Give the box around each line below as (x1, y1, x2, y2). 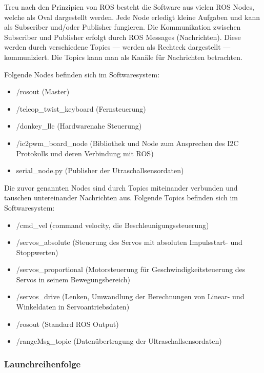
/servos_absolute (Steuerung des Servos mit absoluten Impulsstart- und (16, 237, 242, 247)
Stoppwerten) (16, 246, 58, 257)
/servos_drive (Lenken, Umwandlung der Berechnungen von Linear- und (16, 291, 245, 302)
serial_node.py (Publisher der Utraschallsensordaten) (16, 165, 184, 176)
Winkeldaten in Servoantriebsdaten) (16, 301, 130, 312)
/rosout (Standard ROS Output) (16, 318, 119, 329)
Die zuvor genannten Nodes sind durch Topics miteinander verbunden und (4, 182, 238, 193)
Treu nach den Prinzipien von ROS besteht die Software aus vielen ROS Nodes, (4, 2, 254, 12)
